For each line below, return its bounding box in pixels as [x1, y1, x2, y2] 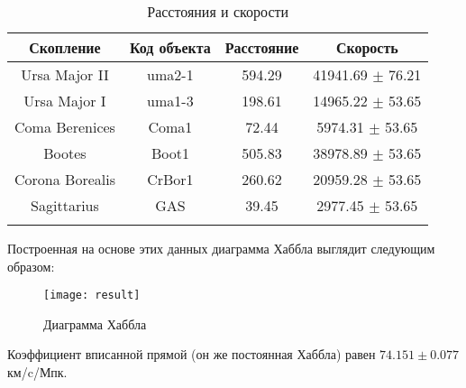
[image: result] [43, 289, 141, 302]
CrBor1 [147, 169, 194, 189]
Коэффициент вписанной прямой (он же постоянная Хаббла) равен [7, 345, 376, 364]
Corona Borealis [14, 169, 115, 189]
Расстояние [224, 37, 299, 58]
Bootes [43, 143, 87, 163]
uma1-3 [147, 90, 194, 111]
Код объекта [129, 37, 211, 58]
